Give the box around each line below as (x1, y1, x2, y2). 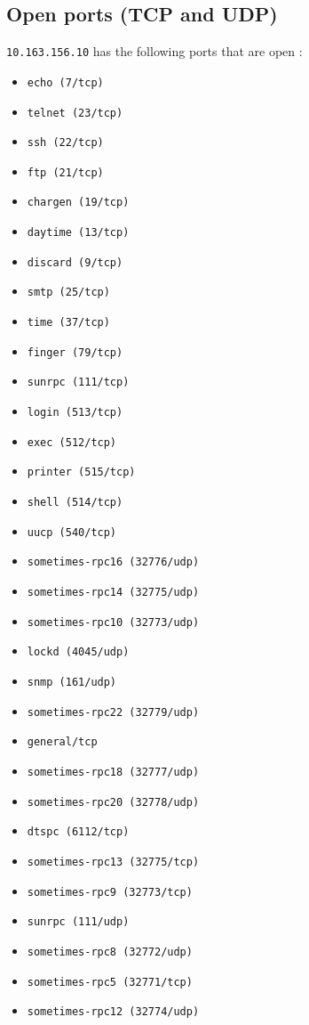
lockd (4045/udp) (27, 646, 130, 659)
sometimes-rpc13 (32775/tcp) (27, 855, 200, 868)
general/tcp (27, 736, 98, 749)
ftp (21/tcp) (27, 166, 104, 179)
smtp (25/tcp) (27, 286, 110, 299)
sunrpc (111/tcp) (27, 376, 130, 389)
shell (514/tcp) (27, 496, 123, 509)
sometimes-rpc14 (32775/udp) (27, 586, 200, 599)
